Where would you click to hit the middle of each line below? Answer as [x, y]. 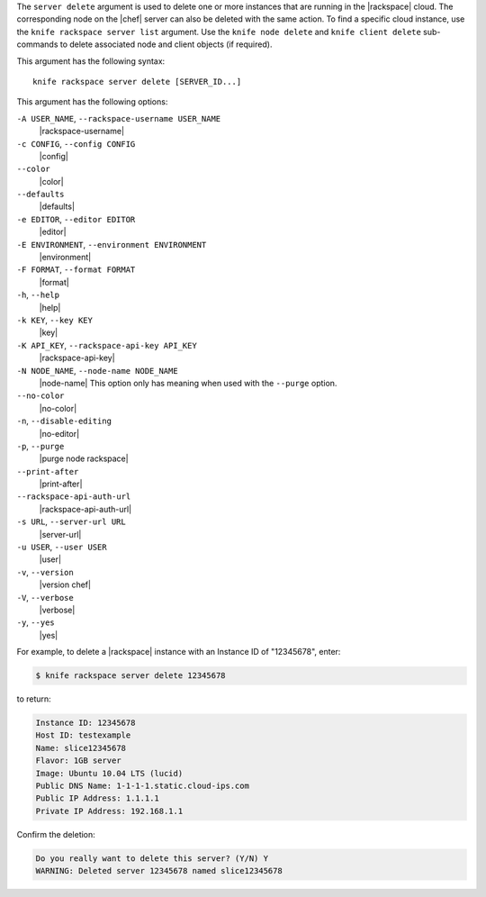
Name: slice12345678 [81, 748]
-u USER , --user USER [62, 547]
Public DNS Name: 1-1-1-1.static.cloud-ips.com [142, 786]
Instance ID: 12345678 [85, 723]
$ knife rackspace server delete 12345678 [130, 676]
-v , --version [45, 572]
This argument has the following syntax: [91, 61]
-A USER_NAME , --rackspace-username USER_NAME [119, 118]
